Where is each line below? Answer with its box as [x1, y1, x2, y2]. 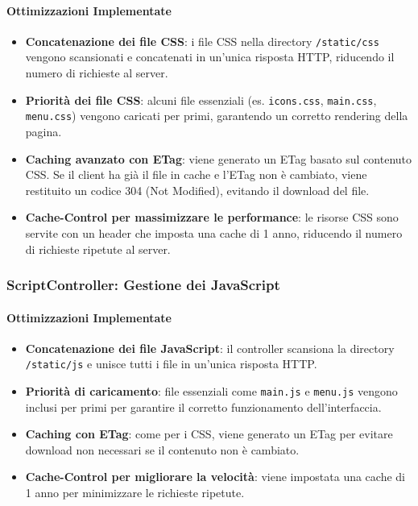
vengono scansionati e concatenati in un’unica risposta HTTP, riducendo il [25, 48, 395, 65]
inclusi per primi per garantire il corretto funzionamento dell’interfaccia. [25, 398, 382, 415]
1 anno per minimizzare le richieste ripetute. [25, 484, 245, 501]
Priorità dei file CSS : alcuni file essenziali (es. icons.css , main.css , [25, 91, 377, 108]
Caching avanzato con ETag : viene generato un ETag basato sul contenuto [25, 150, 412, 167]
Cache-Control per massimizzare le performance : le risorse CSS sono [25, 209, 399, 226]
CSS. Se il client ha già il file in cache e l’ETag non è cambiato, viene [25, 166, 367, 183]
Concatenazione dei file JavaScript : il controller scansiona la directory [25, 339, 395, 356]
